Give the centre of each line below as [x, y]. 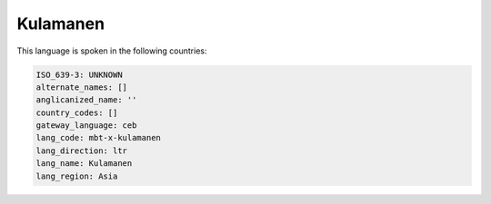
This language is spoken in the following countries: [112, 51]
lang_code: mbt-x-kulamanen [98, 138]
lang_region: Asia [77, 176]
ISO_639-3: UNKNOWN [79, 74]
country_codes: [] [77, 112]
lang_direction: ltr [81, 151]
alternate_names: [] [81, 87]
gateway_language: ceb [86, 126]
